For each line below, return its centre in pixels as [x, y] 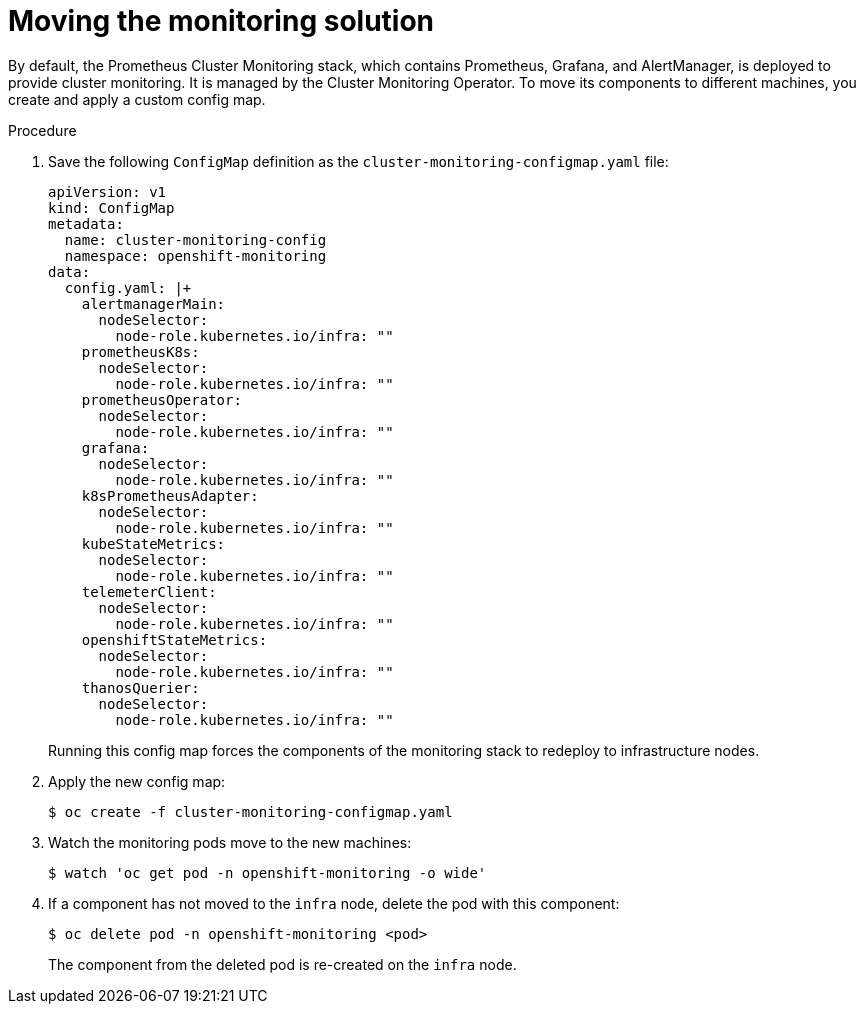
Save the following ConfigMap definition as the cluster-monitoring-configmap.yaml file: [358, 161]
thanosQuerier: [140, 687]
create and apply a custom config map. [137, 99]
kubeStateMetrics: [153, 543]
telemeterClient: [149, 591]
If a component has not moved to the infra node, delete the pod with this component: [334, 903]
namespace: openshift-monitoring [195, 255]
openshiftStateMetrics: [174, 639]
